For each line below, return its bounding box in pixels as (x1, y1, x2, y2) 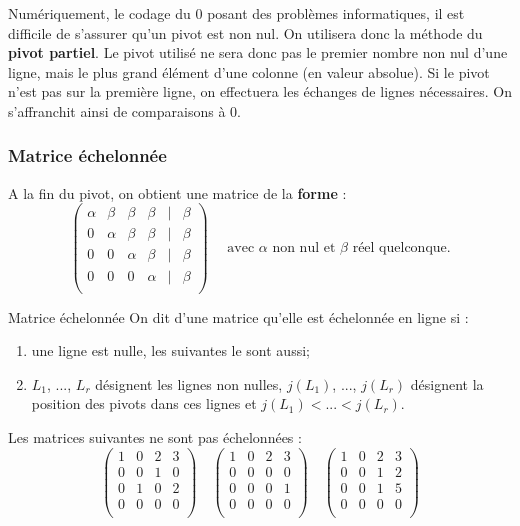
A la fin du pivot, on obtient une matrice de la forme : (8, 182, 347, 203)
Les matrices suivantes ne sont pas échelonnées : (8, 426, 302, 447)
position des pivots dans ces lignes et (31, 393, 257, 414)
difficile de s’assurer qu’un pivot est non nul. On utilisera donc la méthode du (8, 22, 483, 43)
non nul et (272, 240, 336, 255)
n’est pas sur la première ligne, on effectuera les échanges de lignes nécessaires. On (8, 81, 513, 102)
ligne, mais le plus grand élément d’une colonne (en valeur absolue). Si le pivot (8, 61, 490, 82)
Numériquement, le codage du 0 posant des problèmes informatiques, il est (8, 3, 465, 23)
